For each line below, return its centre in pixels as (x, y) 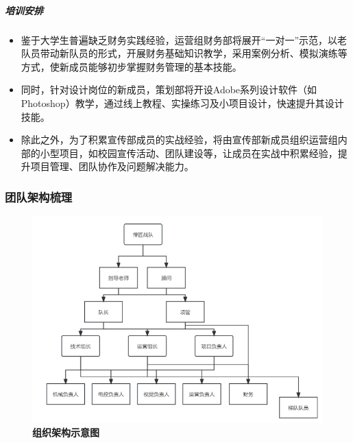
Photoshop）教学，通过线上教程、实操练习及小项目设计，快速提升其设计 (182, 103)
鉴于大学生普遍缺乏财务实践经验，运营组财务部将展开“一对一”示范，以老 (184, 39)
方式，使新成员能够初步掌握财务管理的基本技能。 (131, 66)
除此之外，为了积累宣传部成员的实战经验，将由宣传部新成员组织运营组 (179, 140)
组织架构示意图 (66, 432)
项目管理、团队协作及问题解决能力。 (112, 166)
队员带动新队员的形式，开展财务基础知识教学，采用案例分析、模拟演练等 (184, 53)
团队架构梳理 (39, 196)
